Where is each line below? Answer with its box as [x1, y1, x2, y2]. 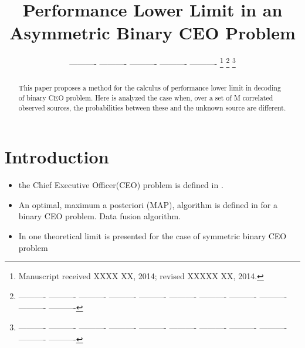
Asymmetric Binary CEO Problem [9, 21, 296, 45]
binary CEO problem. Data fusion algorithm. [18, 210, 181, 222]
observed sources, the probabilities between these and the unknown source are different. [18, 102, 286, 112]
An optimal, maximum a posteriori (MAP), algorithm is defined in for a [18, 198, 277, 210]
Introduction [5, 145, 109, 169]
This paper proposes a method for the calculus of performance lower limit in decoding [18, 83, 281, 93]
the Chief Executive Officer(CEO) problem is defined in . [18, 179, 223, 191]
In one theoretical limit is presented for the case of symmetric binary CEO [18, 230, 287, 242]
